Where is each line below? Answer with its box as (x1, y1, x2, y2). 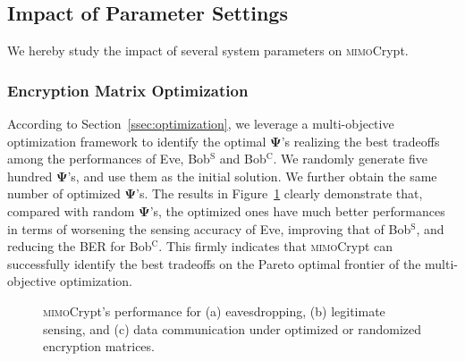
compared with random (7, 201, 135, 220)
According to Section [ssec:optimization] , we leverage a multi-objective (7, 114, 394, 133)
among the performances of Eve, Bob (7, 149, 210, 168)
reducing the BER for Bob (7, 237, 152, 256)
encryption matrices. (43, 337, 155, 356)
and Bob (219, 149, 266, 168)
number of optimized (7, 184, 121, 203)
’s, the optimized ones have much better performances (149, 201, 445, 220)
